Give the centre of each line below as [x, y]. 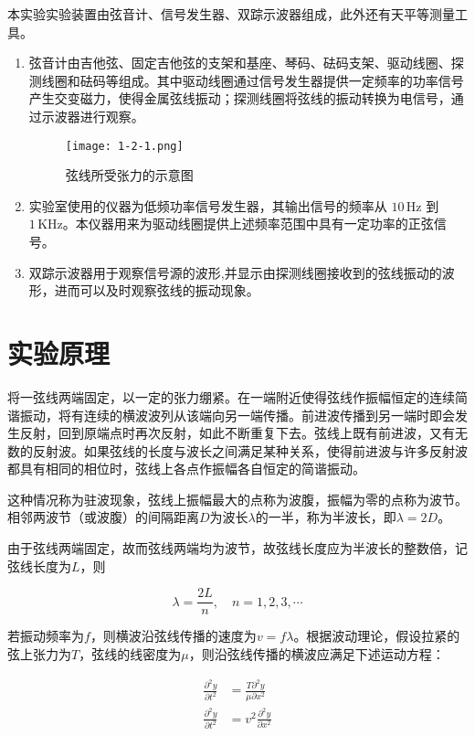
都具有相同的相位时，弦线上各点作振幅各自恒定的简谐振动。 [186, 469]
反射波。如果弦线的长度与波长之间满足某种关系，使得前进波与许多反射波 [250, 450]
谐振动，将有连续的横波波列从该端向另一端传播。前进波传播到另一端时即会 [231, 415]
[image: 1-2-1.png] [124, 146]
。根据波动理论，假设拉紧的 [377, 636]
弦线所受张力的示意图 [129, 175]
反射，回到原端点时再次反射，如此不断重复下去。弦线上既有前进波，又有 [237, 433]
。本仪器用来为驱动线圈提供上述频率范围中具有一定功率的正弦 [248, 224]
